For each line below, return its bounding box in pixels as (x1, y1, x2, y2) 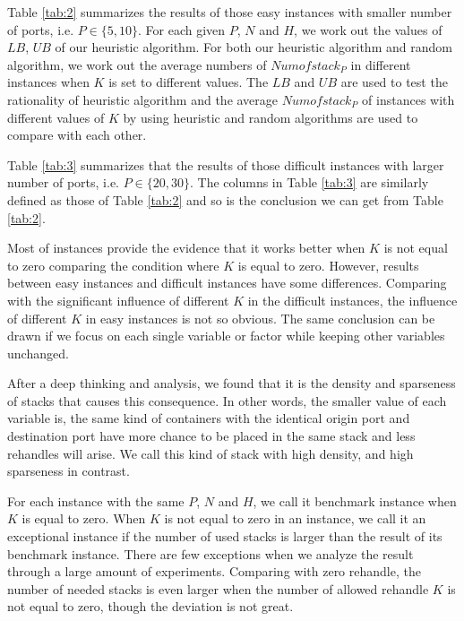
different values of (7, 108, 105, 126)
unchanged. (7, 343, 69, 362)
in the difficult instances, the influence (247, 290, 458, 309)
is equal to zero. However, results (237, 255, 419, 274)
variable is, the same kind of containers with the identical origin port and (7, 409, 410, 427)
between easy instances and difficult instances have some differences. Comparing (7, 273, 447, 292)
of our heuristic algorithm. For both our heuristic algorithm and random (55, 38, 452, 56)
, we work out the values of (294, 20, 443, 39)
